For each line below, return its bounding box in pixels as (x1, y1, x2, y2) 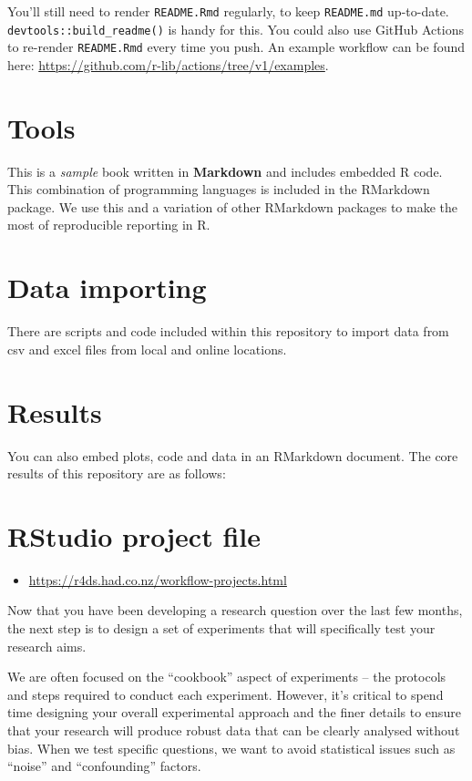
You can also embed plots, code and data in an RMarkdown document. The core (7, 446, 458, 465)
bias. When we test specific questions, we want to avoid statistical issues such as (7, 738, 456, 757)
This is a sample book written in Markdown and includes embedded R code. (7, 161, 443, 180)
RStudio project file (7, 517, 261, 554)
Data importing (7, 269, 207, 306)
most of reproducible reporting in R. (7, 215, 210, 234)
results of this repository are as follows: (7, 464, 226, 483)
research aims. (7, 636, 87, 655)
